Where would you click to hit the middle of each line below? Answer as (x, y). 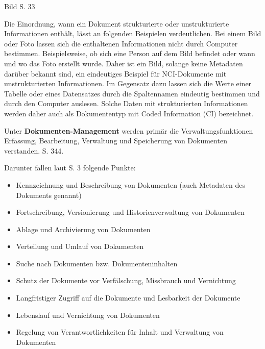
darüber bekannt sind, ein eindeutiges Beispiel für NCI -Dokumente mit (115, 73)
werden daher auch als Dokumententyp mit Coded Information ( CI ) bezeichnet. (129, 113)
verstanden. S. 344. (34, 150)
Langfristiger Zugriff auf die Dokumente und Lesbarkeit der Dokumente (128, 298)
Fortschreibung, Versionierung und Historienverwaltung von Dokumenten (130, 212)
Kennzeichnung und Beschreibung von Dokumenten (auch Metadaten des (131, 184)
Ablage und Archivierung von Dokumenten (83, 229)
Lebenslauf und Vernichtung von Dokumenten (88, 315)
